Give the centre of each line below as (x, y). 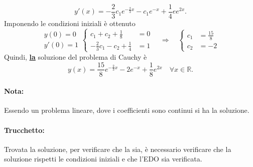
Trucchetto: (24, 130)
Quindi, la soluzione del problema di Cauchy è (76, 56)
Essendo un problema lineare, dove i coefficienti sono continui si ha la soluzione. (127, 110)
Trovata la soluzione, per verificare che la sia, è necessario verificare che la (118, 149)
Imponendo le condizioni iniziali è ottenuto (70, 23)
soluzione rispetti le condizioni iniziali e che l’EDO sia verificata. (103, 159)
